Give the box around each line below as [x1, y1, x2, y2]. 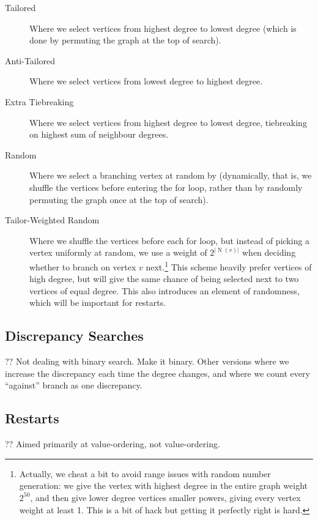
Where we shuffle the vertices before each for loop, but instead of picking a [29, 234, 310, 247]
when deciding [242, 246, 296, 259]
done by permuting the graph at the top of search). [29, 34, 221, 46]
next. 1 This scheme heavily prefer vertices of [146, 258, 312, 273]
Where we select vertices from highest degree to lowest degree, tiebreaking [29, 116, 307, 128]
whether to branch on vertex [29, 260, 136, 273]
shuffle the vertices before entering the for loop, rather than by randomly [29, 180, 303, 193]
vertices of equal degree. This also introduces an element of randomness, [29, 284, 300, 297]
